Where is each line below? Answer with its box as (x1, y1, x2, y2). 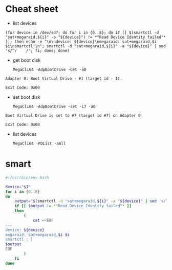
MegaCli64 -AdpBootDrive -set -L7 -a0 (12, 104, 96, 109)
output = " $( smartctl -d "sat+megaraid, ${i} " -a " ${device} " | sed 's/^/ (14, 199, 170, 204)
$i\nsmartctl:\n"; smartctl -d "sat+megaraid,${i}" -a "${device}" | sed (5, 43, 166, 49)
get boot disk (12, 57, 41, 63)
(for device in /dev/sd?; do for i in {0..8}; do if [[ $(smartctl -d (5, 30, 159, 35)
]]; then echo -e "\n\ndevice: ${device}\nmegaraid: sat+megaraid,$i (5, 39, 157, 44)
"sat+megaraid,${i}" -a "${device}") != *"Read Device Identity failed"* (5, 34, 166, 40)
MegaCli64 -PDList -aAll (12, 141, 66, 146)
